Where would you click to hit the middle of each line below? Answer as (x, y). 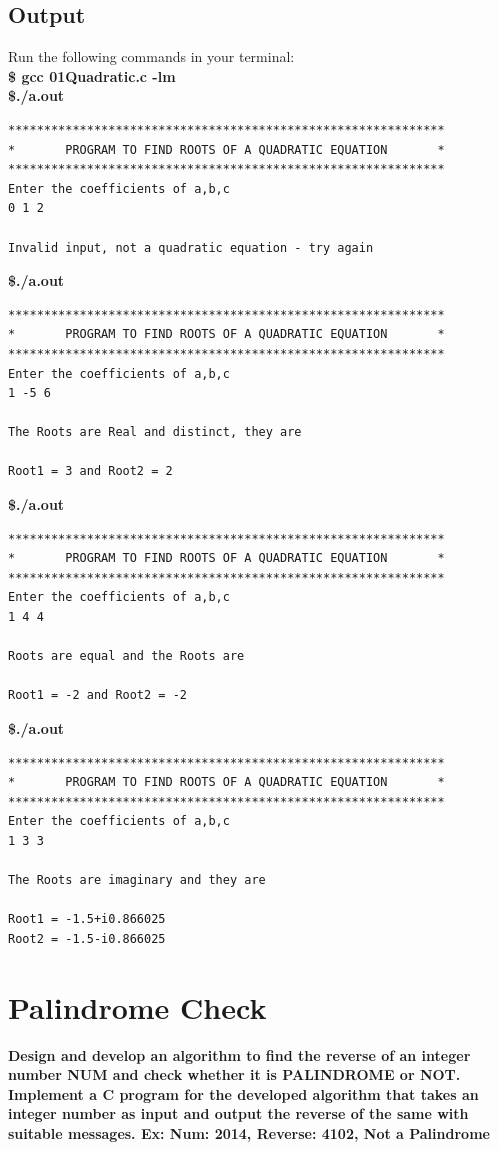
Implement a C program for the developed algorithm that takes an (243, 1093)
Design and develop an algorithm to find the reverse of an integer (239, 1054)
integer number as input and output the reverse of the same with (238, 1113)
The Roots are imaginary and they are (137, 880)
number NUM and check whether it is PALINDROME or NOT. (234, 1074)
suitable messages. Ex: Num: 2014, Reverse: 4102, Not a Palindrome (249, 1133)
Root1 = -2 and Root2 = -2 (97, 695)
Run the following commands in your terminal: (151, 56)
